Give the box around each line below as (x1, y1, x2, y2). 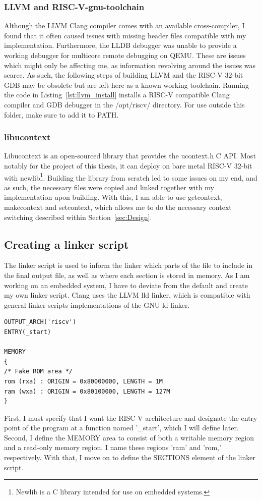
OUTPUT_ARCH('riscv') (4, 318, 77, 326)
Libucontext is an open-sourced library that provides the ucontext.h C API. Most (4, 150, 256, 161)
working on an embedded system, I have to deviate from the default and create (4, 280, 248, 290)
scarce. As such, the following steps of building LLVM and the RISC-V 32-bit (4, 70, 243, 80)
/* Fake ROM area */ (4, 368, 73, 375)
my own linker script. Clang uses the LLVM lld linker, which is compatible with (4, 290, 250, 300)
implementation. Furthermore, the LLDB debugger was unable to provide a (4, 40, 237, 50)
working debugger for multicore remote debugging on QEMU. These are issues (4, 50, 246, 60)
